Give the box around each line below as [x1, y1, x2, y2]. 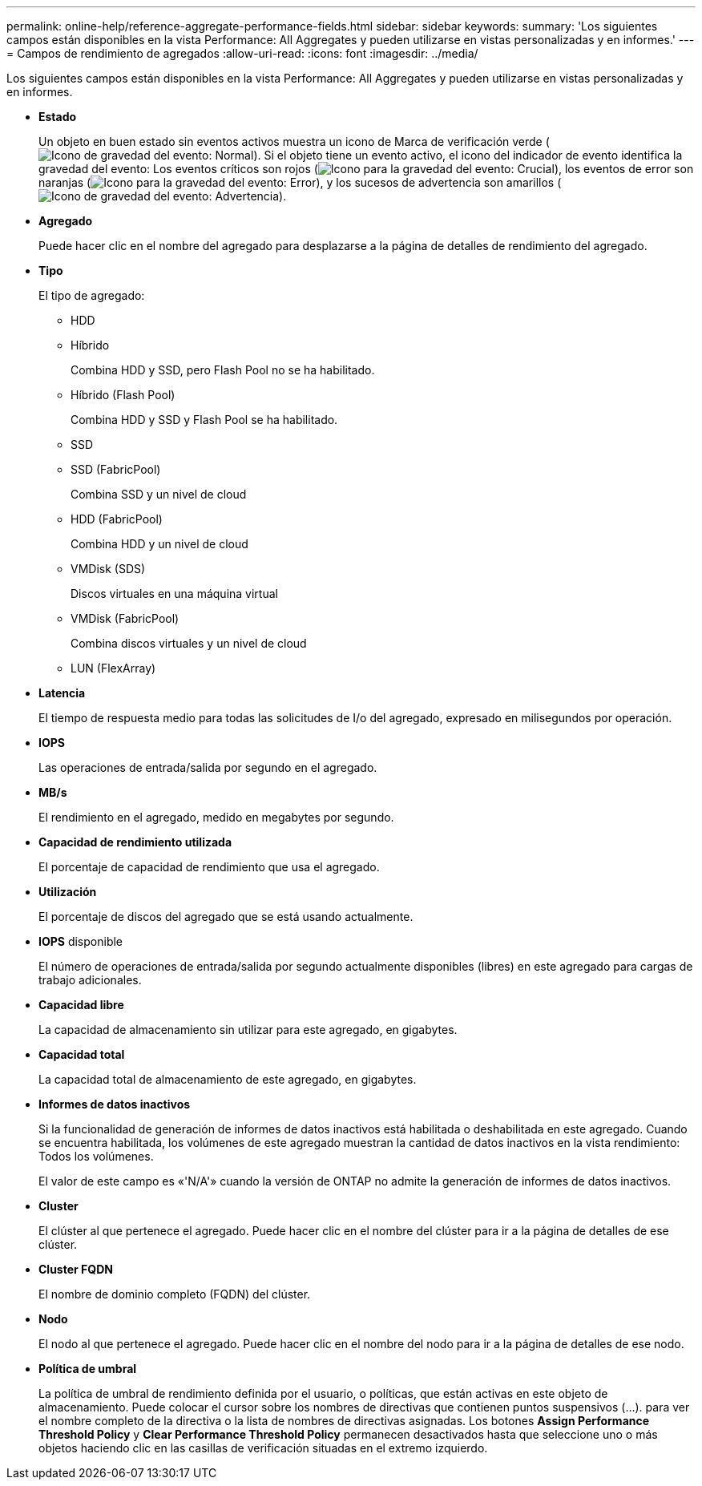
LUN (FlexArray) [71, 661, 156, 675]
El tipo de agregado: [38, 289, 145, 302]
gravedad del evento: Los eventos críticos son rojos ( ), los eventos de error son [38, 162, 694, 176]
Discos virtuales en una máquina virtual [71, 587, 278, 600]
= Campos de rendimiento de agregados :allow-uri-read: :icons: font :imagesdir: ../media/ [6, 46, 478, 60]
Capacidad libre [38, 998, 124, 1012]
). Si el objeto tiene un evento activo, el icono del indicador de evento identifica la [253, 148, 683, 162]
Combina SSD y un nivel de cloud [71, 487, 247, 501]
